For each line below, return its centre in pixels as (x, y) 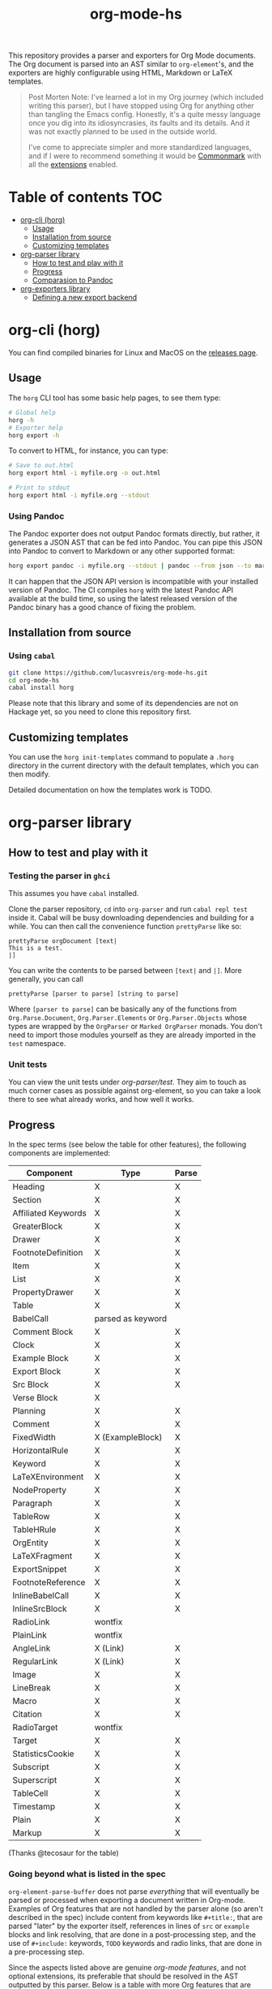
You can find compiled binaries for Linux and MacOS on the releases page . (133, 353)
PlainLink (30, 1635)
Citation (28, 1715)
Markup (27, 1833)
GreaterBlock (38, 1226)
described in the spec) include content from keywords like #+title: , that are (136, 1918)
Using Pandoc (36, 516)
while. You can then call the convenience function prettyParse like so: (125, 927)
